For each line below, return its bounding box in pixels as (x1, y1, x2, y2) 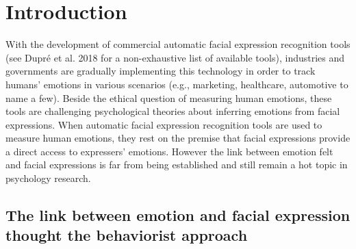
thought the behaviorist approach (5, 224, 248, 246)
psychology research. (5, 171, 91, 185)
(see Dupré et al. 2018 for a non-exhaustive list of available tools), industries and (5, 50, 345, 64)
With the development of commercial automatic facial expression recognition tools (5, 37, 351, 51)
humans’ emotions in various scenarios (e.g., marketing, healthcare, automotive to (5, 77, 348, 91)
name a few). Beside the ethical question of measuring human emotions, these (5, 90, 332, 105)
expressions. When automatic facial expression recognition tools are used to (5, 117, 322, 131)
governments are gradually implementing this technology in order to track (5, 64, 316, 78)
